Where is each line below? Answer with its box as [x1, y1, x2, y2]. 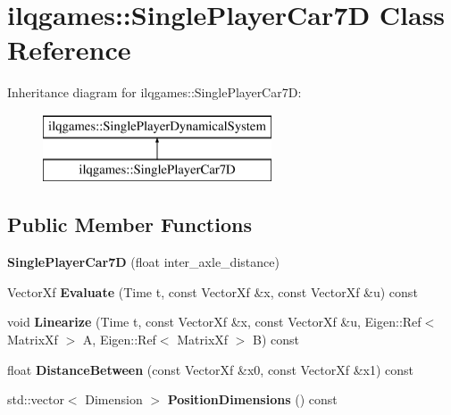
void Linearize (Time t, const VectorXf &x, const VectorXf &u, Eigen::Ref [7, 312, 422, 331]
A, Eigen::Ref [82, 330, 156, 349]
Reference [7, 31, 131, 68]
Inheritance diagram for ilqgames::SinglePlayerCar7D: [7, 83, 302, 102]
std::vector [7, 390, 64, 409]
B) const [253, 330, 300, 349]
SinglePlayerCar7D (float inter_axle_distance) [7, 253, 280, 271]
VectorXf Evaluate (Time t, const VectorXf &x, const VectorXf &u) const [7, 282, 418, 301]
